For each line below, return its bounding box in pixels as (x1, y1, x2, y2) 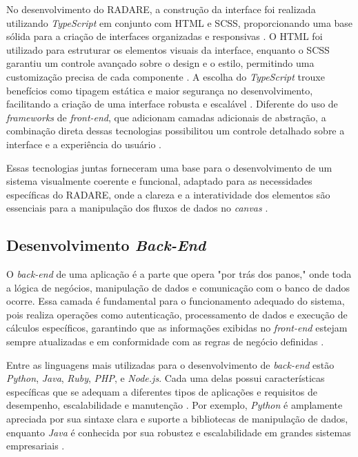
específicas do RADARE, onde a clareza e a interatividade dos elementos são (6, 187, 330, 201)
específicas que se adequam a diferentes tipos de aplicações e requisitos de (6, 384, 317, 398)
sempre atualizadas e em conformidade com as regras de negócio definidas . (6, 334, 324, 349)
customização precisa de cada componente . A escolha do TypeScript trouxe (6, 69, 325, 83)
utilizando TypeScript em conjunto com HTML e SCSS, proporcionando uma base (6, 15, 353, 30)
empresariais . (6, 438, 65, 453)
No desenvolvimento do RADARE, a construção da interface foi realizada (6, 2, 316, 16)
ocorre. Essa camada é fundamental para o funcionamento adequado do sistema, (6, 294, 345, 308)
